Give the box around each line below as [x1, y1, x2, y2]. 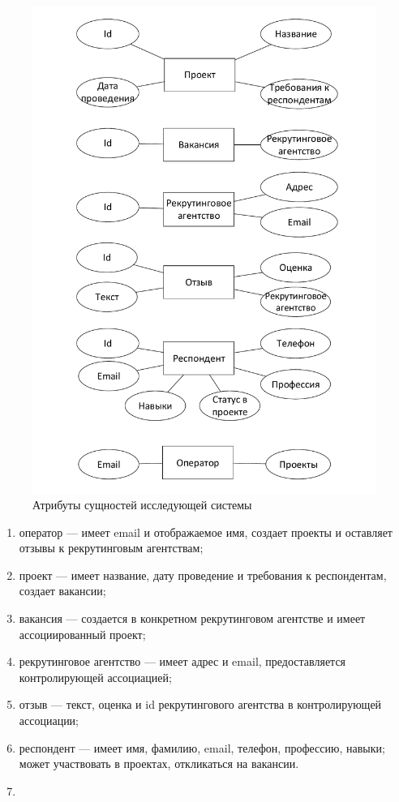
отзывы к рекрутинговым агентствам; [19, 539, 204, 556]
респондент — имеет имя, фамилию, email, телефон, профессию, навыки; [19, 739, 385, 756]
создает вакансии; [19, 582, 106, 599]
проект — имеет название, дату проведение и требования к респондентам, [19, 566, 387, 583]
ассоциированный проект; [19, 625, 146, 642]
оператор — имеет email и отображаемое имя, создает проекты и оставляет [19, 523, 393, 540]
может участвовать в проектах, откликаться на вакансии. [19, 755, 299, 772]
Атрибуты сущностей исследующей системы [32, 496, 252, 513]
